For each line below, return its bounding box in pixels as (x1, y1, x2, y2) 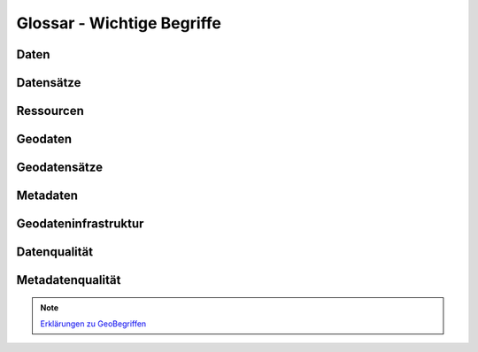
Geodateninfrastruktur (16, 217, 144, 232)
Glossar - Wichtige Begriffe (16, 13, 221, 33)
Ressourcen (16, 103, 84, 119)
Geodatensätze (16, 160, 104, 175)
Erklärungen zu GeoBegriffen (40, 318, 147, 329)
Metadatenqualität (16, 272, 121, 287)
